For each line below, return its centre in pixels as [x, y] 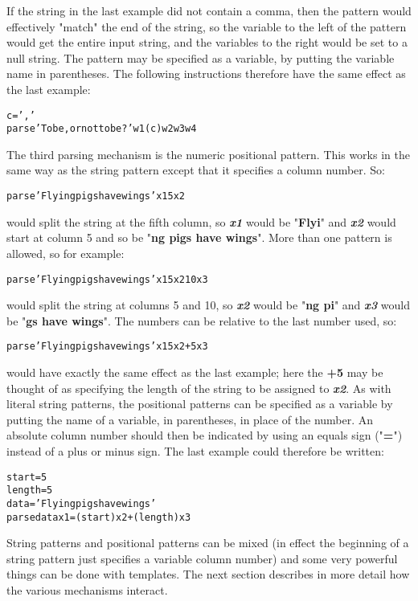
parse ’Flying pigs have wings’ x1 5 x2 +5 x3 [107, 347]
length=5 [30, 491]
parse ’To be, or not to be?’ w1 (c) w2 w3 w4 [102, 129]
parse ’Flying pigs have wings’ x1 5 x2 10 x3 [107, 279]
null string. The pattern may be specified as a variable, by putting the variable [201, 57]
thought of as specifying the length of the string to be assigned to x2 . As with [199, 388]
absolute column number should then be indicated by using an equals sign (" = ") [205, 435]
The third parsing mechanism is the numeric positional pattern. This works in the [208, 154]
